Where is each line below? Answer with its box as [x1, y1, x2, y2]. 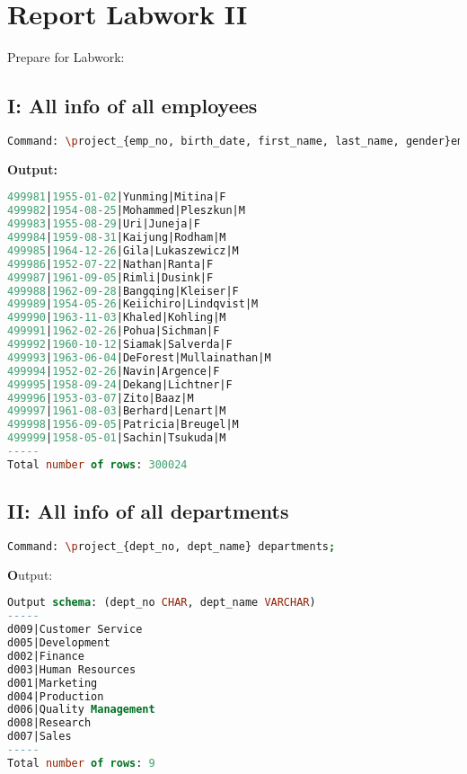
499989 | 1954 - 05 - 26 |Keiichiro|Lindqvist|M [7, 298, 259, 311]
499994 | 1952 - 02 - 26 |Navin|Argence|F [7, 364, 220, 378]
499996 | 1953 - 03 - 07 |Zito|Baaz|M [7, 391, 194, 405]
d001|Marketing [7, 676, 98, 689]
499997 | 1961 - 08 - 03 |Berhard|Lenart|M [7, 405, 226, 418]
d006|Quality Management [7, 703, 155, 716]
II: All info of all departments [7, 497, 289, 525]
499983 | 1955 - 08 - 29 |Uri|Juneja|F [7, 218, 200, 231]
